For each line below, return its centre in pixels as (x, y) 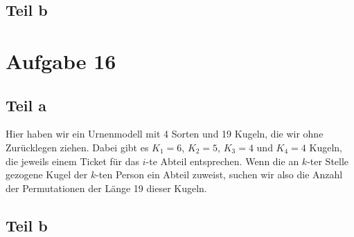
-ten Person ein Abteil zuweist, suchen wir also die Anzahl (219, 174)
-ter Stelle (328, 161)
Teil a (26, 105)
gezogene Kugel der (47, 174)
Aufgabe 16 (61, 60)
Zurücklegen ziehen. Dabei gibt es (77, 147)
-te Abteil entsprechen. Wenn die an (222, 161)
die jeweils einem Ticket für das (73, 161)
